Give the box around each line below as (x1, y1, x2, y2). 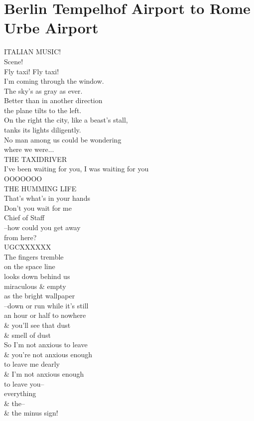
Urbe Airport (4, 17, 99, 38)
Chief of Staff (4, 212, 45, 223)
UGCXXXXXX (4, 242, 51, 252)
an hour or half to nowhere (4, 310, 86, 320)
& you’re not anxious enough (4, 349, 93, 359)
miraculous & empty (4, 281, 66, 291)
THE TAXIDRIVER (4, 153, 67, 164)
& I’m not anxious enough (4, 368, 84, 379)
